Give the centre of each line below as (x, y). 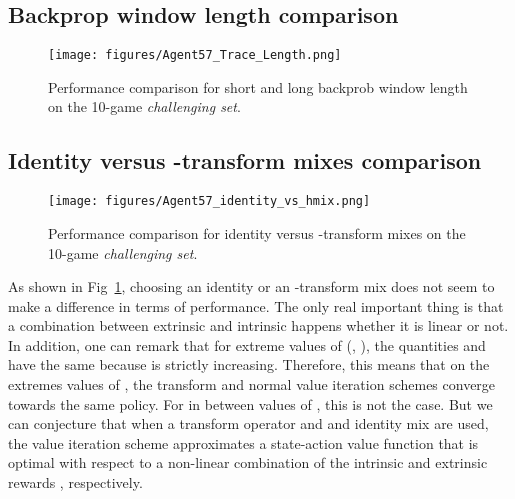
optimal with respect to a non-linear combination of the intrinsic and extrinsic (248, 462)
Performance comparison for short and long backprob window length (258, 86)
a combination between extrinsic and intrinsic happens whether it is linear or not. (258, 325)
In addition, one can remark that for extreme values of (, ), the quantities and (247, 344)
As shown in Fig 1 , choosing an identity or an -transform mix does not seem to (251, 286)
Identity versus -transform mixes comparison (245, 160)
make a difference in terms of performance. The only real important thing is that (256, 305)
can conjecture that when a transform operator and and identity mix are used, (248, 423)
